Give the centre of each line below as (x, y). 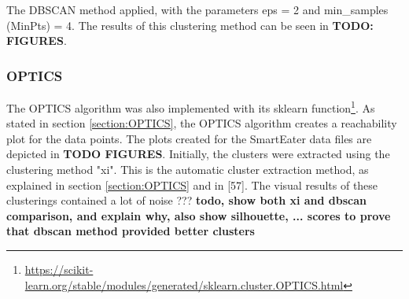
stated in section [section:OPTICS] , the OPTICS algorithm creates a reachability (202, 123)
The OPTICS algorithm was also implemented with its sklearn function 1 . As (191, 107)
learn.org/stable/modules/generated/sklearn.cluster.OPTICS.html (184, 284)
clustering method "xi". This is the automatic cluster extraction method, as (188, 170)
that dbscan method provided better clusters (131, 231)
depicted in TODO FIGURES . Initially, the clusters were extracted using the (198, 154)
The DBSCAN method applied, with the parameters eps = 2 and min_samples (197, 9)
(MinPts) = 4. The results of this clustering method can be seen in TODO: (190, 25)
